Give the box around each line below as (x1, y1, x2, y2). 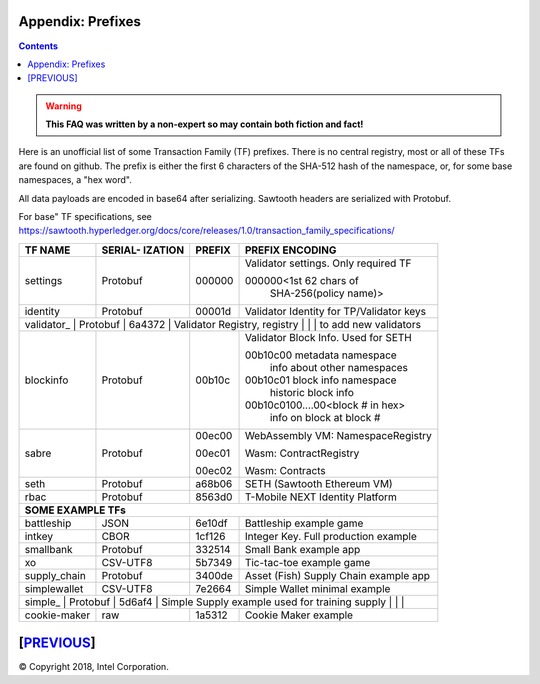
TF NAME (24, 243, 71, 257)
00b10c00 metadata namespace (244, 348, 397, 362)
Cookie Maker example (244, 608, 354, 622)
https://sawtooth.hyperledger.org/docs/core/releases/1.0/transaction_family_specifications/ (18, 225, 395, 237)
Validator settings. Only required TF (244, 256, 412, 270)
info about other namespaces (269, 360, 409, 374)
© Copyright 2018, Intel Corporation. (18, 661, 169, 673)
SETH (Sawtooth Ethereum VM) (244, 476, 394, 490)
